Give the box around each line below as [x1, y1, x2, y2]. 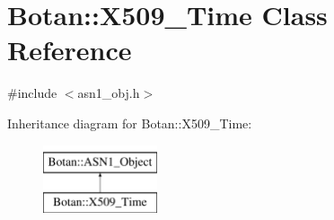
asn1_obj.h [77, 84, 140, 102]
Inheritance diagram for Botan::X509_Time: [7, 113, 252, 132]
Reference [7, 31, 132, 68]
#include [7, 84, 57, 102]
